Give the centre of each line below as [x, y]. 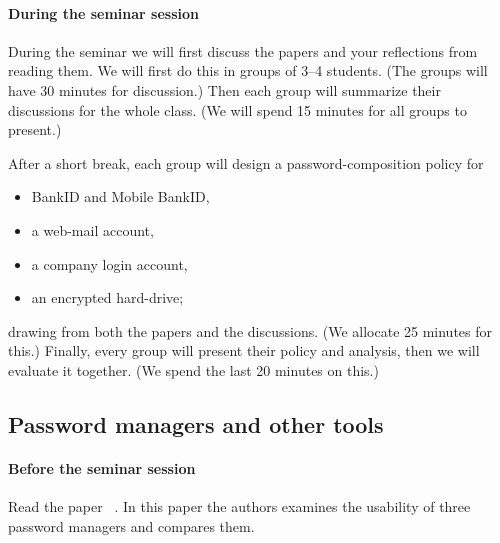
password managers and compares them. [131, 525]
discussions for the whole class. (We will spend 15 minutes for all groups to [237, 109]
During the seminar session [103, 12]
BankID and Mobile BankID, [120, 196]
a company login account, [109, 263]
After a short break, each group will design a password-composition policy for [246, 162]
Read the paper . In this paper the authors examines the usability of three [239, 506]
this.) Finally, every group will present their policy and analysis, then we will [244, 350]
